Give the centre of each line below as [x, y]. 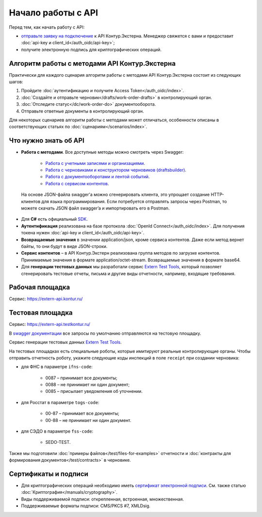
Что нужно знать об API [47, 141]
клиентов [31, 201]
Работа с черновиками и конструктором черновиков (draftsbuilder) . [116, 170]
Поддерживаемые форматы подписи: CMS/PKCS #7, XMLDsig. [86, 506]
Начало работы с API [54, 13]
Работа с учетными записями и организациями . [95, 163]
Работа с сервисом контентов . [77, 183]
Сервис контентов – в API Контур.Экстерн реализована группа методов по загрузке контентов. [121, 253]
